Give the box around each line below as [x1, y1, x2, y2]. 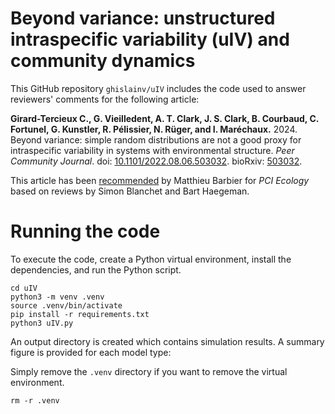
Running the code [10, 220, 161, 243]
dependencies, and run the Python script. [10, 263, 182, 276]
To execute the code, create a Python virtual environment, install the [10, 253, 292, 265]
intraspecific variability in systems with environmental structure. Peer [10, 144, 295, 156]
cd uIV [10, 283, 38, 293]
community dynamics [10, 50, 196, 72]
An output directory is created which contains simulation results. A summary [10, 335, 325, 347]
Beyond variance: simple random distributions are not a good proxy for [10, 133, 302, 146]
